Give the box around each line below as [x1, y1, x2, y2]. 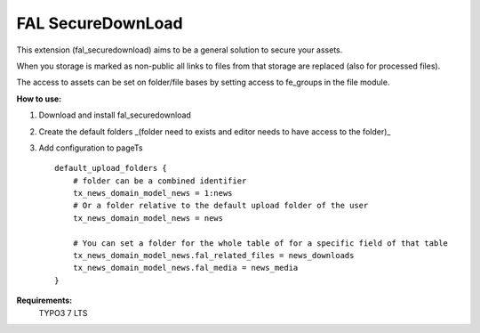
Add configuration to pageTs [38, 142, 143, 153]
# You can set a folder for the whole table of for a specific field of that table [72, 238, 449, 248]
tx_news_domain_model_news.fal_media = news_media [72, 263, 299, 273]
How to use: [16, 93, 62, 104]
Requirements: [16, 295, 73, 306]
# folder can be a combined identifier [72, 175, 247, 186]
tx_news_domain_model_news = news [72, 213, 224, 223]
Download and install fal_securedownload [38, 110, 191, 120]
